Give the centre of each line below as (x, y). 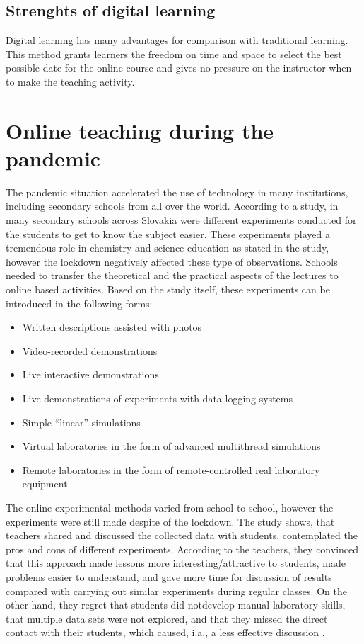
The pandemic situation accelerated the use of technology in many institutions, (177, 192)
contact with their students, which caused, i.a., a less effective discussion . (165, 632)
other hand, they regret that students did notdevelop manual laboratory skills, (176, 605)
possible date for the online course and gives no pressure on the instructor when (179, 68)
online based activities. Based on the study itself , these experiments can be (168, 289)
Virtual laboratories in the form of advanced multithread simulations (171, 446)
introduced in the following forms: (79, 303)
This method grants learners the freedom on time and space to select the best (174, 53)
